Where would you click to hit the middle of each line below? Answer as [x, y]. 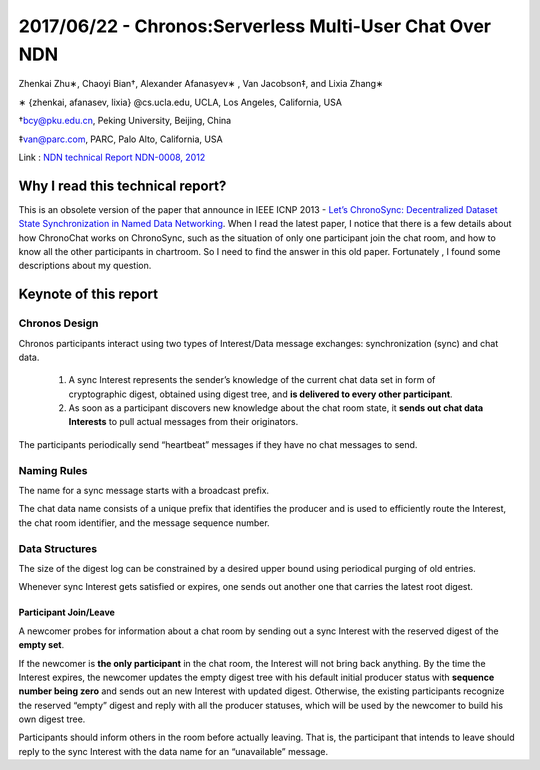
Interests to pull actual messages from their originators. [183, 422]
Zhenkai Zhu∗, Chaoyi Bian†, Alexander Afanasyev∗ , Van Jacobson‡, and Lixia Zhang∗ [201, 84]
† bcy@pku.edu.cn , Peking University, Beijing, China [125, 121]
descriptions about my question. [85, 266]
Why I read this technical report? [122, 185]
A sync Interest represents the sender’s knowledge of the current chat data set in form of [252, 380]
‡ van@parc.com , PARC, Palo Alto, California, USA [121, 139]
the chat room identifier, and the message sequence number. [144, 522]
